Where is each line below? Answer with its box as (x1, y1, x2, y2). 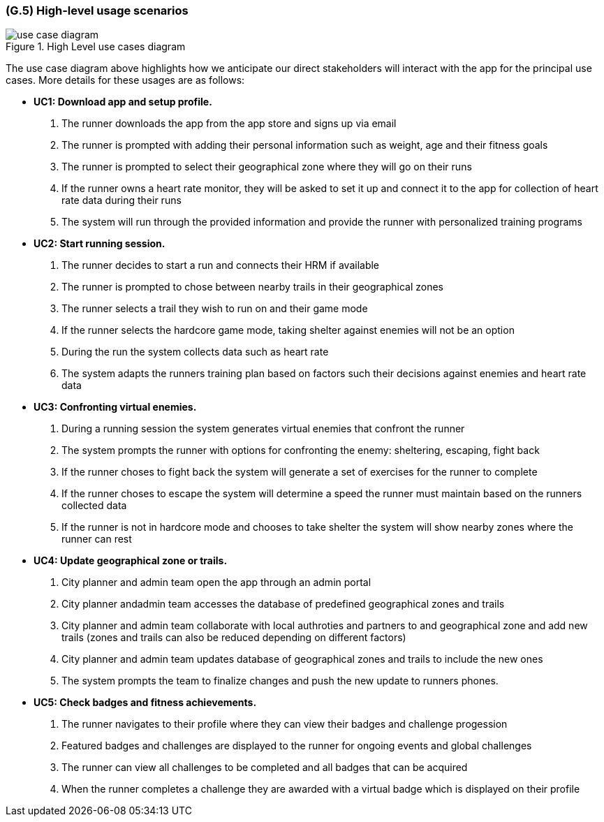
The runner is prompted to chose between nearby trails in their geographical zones (61, 281, 443, 293)
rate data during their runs (61, 194, 182, 207)
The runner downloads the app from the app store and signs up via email (61, 117, 397, 130)
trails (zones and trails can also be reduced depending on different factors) (61, 631, 406, 644)
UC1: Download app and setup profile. (34, 96, 212, 108)
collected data (61, 499, 127, 512)
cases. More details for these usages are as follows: (6, 74, 245, 87)
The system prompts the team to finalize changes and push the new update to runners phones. (61, 675, 499, 687)
